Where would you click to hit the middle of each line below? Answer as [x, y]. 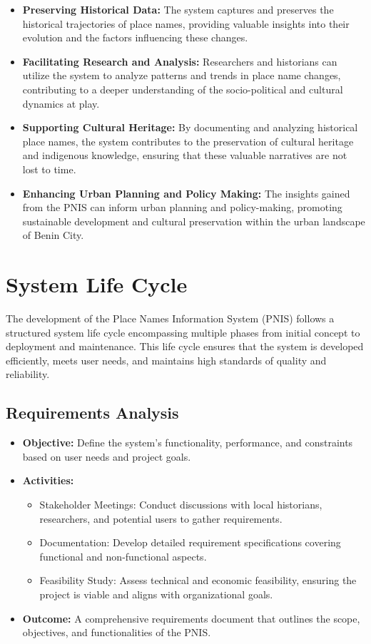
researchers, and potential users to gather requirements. [161, 518]
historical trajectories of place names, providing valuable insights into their [186, 23]
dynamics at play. [61, 103]
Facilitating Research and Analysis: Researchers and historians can [180, 61]
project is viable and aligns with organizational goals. [156, 594]
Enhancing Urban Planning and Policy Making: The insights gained [186, 193]
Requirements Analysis [92, 413]
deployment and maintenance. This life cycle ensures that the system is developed [185, 346]
